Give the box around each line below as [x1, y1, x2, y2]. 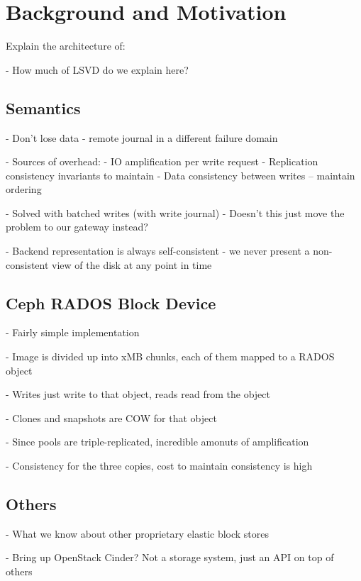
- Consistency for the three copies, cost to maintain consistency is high [6, 458, 313, 473]
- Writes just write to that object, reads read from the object [6, 387, 270, 402]
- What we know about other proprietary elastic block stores [6, 526, 270, 541]
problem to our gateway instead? [6, 219, 148, 234]
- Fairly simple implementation [6, 325, 140, 340]
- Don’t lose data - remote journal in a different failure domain [6, 130, 278, 145]
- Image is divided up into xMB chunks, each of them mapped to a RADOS [6, 349, 335, 364]
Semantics [6, 96, 81, 118]
